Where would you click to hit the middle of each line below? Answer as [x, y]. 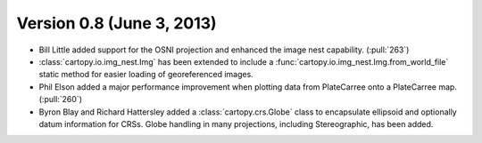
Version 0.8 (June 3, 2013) [117, 23]
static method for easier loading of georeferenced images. [146, 75]
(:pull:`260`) [60, 99]
